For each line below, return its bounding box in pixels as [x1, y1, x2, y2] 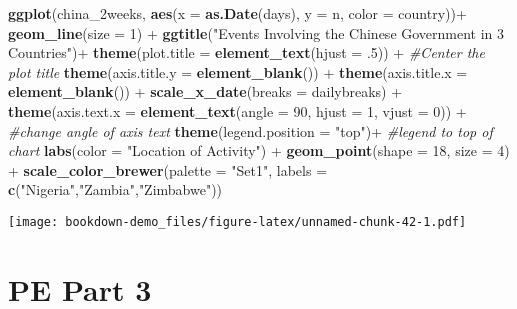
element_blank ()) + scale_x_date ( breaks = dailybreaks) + [8, 81, 403, 102]
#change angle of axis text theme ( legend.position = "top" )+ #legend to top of [8, 120, 493, 141]
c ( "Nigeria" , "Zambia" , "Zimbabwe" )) [8, 179, 223, 200]
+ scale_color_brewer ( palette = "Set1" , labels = [8, 159, 328, 180]
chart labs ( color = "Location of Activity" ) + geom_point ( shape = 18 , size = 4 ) [8, 140, 510, 161]
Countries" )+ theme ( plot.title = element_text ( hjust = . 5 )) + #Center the [8, 42, 485, 63]
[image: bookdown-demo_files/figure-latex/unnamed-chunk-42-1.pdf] [8, 214, 467, 229]
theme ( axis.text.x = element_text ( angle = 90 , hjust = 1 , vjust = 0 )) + [8, 100, 467, 121]
